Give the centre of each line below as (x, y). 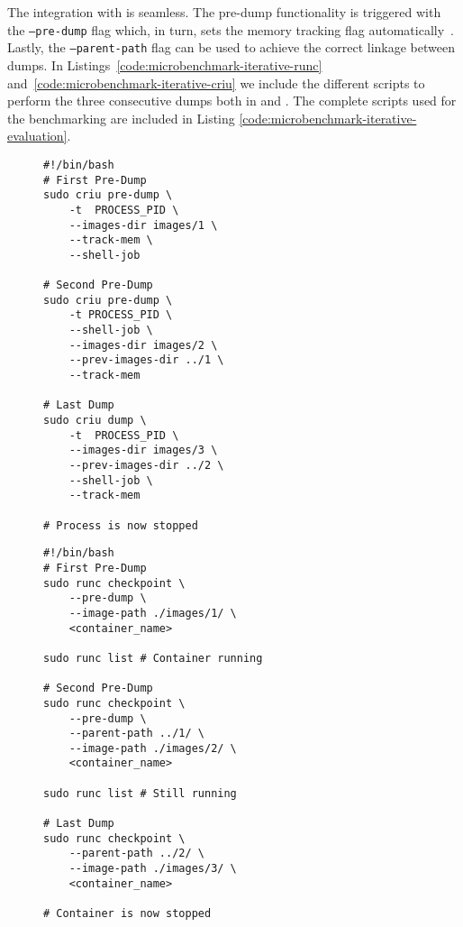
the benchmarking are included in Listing (121, 118)
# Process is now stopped (121, 525)
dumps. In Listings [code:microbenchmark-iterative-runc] (165, 64)
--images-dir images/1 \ (143, 225)
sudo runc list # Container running (153, 658)
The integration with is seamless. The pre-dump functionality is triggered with (224, 12)
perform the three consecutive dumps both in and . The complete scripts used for (232, 101)
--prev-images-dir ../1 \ (146, 360)
